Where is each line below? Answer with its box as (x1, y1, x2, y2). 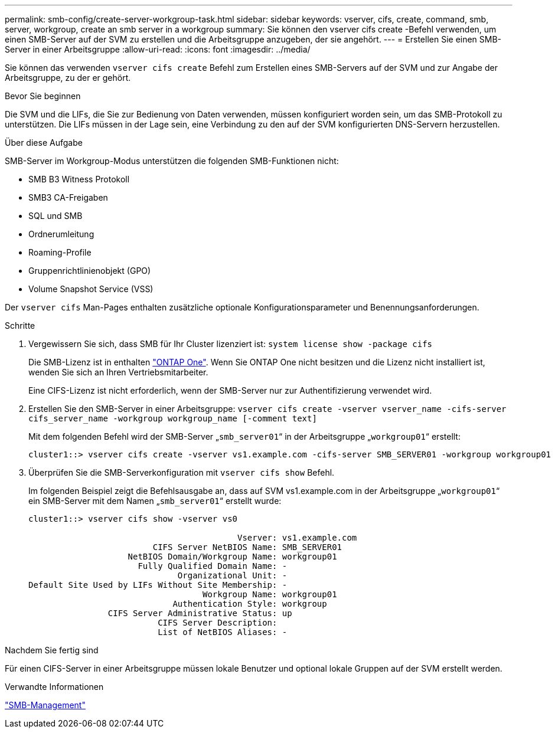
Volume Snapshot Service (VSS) (28, 284, 154, 294)
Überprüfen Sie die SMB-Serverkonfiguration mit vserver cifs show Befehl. (28, 467, 335, 477)
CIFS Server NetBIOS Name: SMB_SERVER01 (152, 542, 342, 552)
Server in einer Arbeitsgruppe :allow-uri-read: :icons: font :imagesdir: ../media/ (5, 44, 311, 54)
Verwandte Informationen (5, 682, 104, 692)
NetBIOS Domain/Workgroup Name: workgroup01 (128, 552, 337, 561)
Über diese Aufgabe (5, 138, 83, 148)
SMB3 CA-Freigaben (28, 192, 108, 202)
